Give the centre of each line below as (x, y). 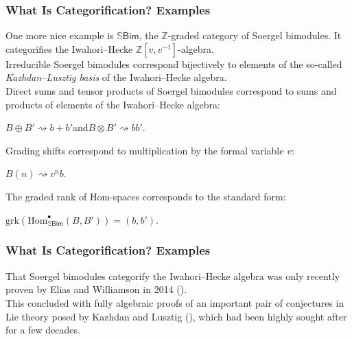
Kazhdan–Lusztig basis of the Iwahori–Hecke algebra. (116, 77)
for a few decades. (43, 330)
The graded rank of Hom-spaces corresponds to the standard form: (146, 196)
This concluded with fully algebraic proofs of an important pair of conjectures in (175, 302)
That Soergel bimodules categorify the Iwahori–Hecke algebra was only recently (173, 276)
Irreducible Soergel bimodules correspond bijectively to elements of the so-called (174, 63)
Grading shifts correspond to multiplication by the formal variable (145, 150)
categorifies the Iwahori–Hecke (69, 48)
